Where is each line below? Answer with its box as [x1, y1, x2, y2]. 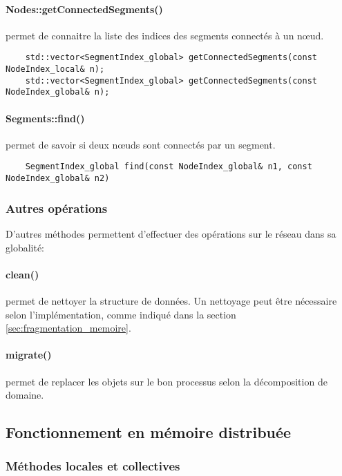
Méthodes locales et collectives [6, 457, 180, 475]
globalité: [6, 240, 45, 254]
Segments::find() [6, 111, 85, 125]
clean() [6, 267, 39, 281]
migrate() [6, 348, 52, 362]
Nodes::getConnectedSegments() [6, 1, 163, 16]
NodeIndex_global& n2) [6, 173, 110, 184]
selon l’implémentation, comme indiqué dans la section [6, 307, 236, 321]
